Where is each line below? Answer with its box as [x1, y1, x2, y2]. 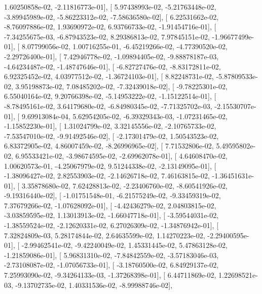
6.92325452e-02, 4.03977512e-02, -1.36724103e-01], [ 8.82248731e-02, [4, 71, 214, 82]
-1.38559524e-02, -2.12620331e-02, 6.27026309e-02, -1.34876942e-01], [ [4, 220, 219, 231]
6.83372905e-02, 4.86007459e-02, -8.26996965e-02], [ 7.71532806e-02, [4, 140, 214, 151]
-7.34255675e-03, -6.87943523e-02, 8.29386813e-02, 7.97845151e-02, [4, 31, 210, 42]
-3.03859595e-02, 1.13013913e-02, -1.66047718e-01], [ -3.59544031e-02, [4, 210, 219, 220]
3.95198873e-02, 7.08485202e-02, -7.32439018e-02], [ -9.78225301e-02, [15, 81, 228, 91]
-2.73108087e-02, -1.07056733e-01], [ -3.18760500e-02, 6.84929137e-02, [4, 260, 219, 270]
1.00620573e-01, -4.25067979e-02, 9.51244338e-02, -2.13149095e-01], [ [4, 160, 216, 171]
